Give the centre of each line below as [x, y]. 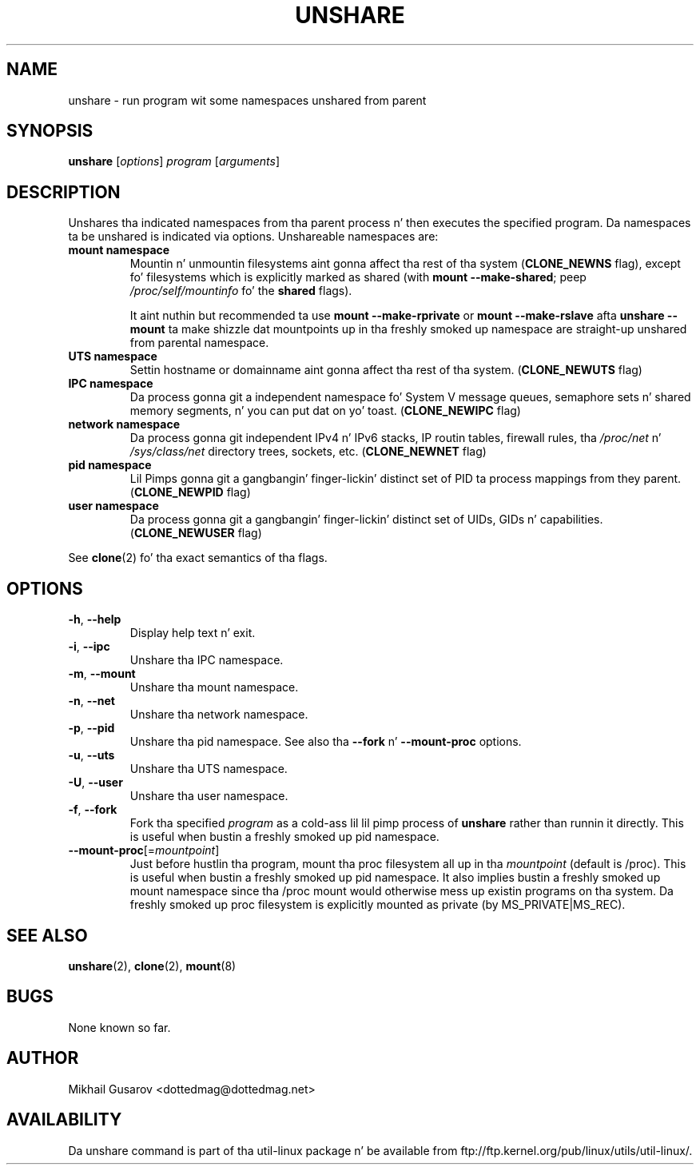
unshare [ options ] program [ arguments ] [174, 161]
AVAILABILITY [64, 1120]
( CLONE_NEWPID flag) [190, 492]
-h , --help [95, 619]
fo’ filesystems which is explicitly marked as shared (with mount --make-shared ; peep [358, 277]
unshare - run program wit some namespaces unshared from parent [247, 100]
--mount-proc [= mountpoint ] [144, 850]
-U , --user [95, 783]
